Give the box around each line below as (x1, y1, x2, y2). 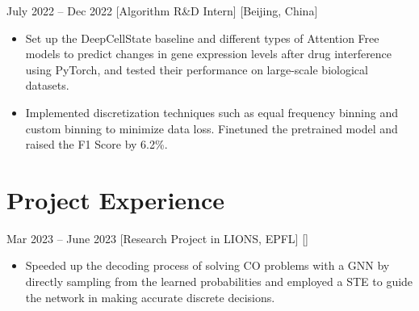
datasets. (25, 77, 69, 94)
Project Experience (6, 183, 225, 216)
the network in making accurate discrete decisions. (25, 288, 275, 305)
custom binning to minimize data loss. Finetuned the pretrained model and (25, 120, 398, 137)
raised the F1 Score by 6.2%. (25, 136, 168, 153)
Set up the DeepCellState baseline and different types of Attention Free (25, 29, 379, 46)
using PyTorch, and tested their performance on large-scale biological (25, 61, 368, 78)
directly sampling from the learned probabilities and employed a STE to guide (25, 273, 413, 290)
